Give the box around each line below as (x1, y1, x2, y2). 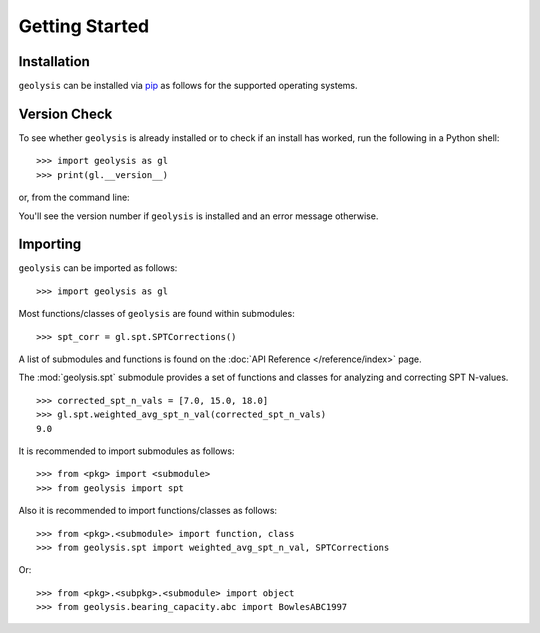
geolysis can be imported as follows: (18, 262, 178, 274)
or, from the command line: (18, 191, 130, 204)
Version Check (18, 105, 113, 122)
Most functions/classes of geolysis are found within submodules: (18, 308, 295, 320)
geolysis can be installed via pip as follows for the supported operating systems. (18, 80, 358, 92)
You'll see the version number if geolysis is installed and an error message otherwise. (18, 210, 379, 222)
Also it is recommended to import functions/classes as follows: (18, 505, 278, 517)
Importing (18, 236, 82, 253)
